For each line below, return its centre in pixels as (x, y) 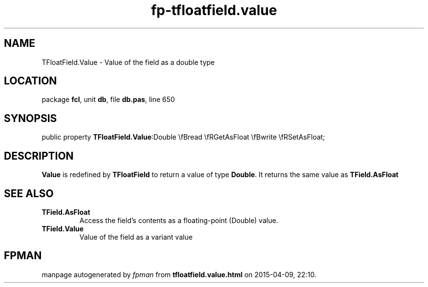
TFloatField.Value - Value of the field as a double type (128, 62)
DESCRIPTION (39, 156)
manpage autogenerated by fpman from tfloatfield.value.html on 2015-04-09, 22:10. (179, 274)
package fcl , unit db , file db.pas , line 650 (108, 100)
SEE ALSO (29, 193)
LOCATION (31, 81)
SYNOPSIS (31, 118)
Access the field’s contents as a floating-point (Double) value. (179, 220)
